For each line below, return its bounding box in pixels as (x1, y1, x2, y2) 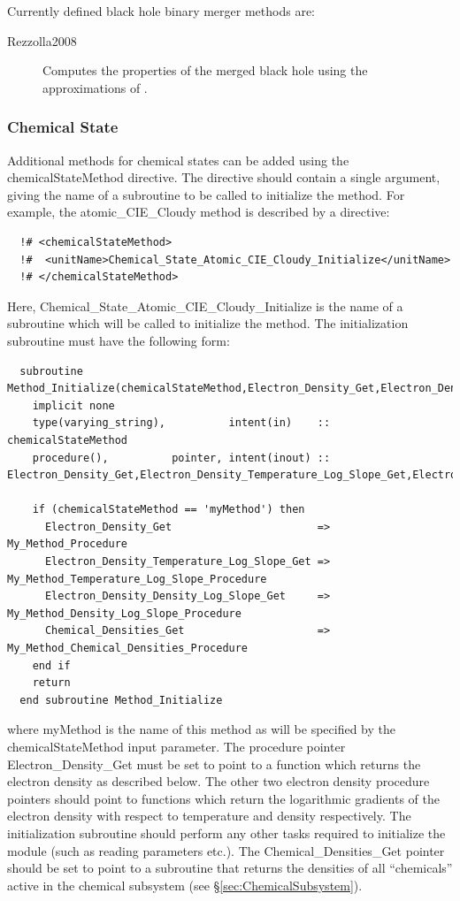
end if (32, 659, 71, 672)
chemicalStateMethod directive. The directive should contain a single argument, (7, 168, 441, 187)
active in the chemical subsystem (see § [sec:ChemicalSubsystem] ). (7, 875, 363, 894)
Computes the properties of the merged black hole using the (42, 61, 368, 80)
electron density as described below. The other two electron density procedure (7, 772, 430, 790)
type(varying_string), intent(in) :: (32, 416, 331, 430)
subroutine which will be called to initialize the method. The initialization (7, 314, 409, 332)
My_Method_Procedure (7, 538, 128, 551)
